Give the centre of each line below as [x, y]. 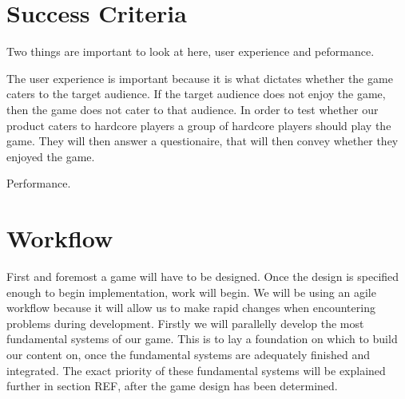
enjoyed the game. [51, 156]
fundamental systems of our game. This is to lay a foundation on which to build [202, 339]
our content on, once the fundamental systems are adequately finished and [188, 354]
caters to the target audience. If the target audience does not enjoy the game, [196, 94]
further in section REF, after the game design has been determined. [172, 386]
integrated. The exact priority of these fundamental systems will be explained [196, 370]
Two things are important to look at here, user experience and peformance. [191, 51]
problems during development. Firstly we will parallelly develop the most [185, 323]
